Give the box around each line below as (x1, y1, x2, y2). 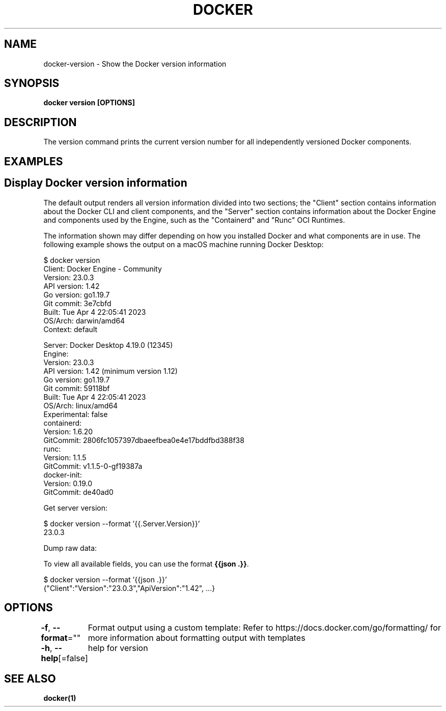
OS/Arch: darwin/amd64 (43, 316, 125, 325)
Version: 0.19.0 (43, 479, 93, 488)
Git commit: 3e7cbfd (43, 299, 111, 308)
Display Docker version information (4, 176, 187, 190)
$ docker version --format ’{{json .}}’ (43, 575, 167, 584)
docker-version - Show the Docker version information (43, 59, 227, 68)
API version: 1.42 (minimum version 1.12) (43, 366, 178, 375)
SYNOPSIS (4, 77, 60, 90)
